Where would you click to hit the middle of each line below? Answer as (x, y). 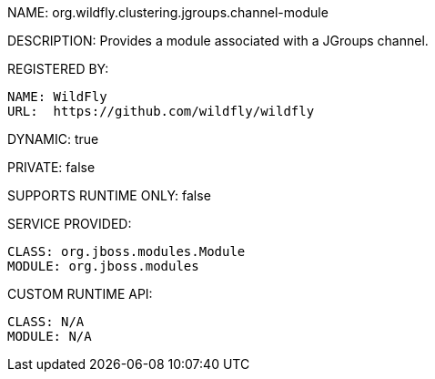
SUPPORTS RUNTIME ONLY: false (109, 195)
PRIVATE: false (51, 167)
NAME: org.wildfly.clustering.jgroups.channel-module (168, 12)
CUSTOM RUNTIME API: (80, 294)
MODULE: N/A (50, 336)
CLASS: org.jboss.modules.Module (126, 251)
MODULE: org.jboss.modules (103, 266)
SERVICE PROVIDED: (70, 224)
